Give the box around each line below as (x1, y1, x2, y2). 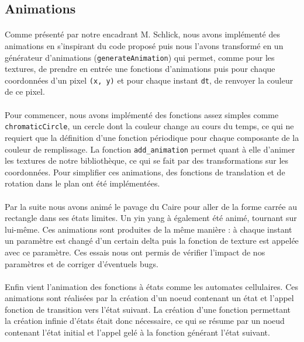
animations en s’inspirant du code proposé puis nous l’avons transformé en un (5, 39, 284, 51)
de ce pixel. (5, 85, 45, 98)
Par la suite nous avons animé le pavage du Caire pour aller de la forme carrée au (5, 200, 297, 212)
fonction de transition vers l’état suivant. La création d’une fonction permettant (5, 303, 291, 315)
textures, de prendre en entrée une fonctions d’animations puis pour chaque (5, 63, 275, 75)
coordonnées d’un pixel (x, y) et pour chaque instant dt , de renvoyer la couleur (5, 74, 293, 86)
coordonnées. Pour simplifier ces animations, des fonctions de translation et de (5, 165, 285, 178)
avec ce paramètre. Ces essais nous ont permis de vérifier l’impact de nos (5, 246, 265, 258)
